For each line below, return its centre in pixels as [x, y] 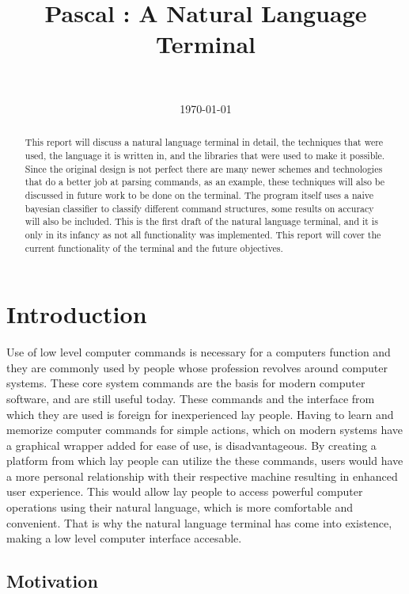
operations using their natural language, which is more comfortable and [180, 507]
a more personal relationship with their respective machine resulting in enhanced [202, 476]
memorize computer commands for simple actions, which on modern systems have [205, 430]
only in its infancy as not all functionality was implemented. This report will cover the [203, 234]
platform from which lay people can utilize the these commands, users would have [205, 461]
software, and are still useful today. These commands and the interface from [191, 398]
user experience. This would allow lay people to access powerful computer [185, 491]
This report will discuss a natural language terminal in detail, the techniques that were [204, 142]
